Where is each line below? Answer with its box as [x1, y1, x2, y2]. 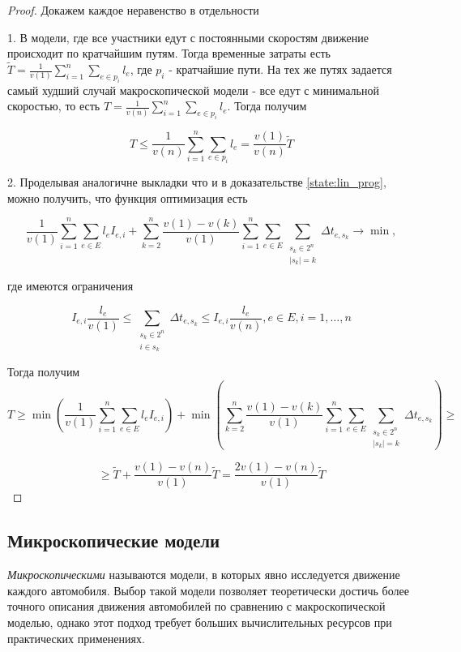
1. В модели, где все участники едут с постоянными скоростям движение [7, 28, 369, 45]
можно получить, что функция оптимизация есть [7, 189, 248, 206]
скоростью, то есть [7, 97, 100, 114]
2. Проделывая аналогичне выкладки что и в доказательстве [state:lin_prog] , [7, 174, 386, 191]
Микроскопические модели [7, 528, 220, 553]
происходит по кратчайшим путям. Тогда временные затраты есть [7, 45, 331, 62]
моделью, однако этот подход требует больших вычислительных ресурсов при [7, 613, 392, 630]
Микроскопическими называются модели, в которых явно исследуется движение [7, 566, 400, 583]
